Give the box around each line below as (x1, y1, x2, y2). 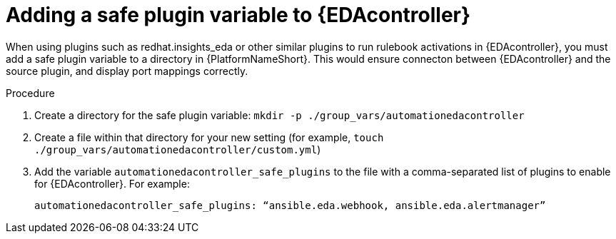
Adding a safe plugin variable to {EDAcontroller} (6, 3, 471, 27)
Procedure (6, 86, 55, 99)
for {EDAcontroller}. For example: (34, 177, 190, 190)
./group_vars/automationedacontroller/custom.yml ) (34, 143, 321, 156)
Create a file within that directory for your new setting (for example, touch (34, 131, 384, 143)
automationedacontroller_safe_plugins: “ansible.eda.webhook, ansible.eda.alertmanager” (34, 199, 546, 211)
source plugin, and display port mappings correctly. (6, 64, 248, 77)
